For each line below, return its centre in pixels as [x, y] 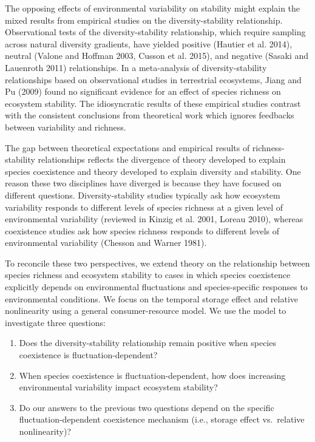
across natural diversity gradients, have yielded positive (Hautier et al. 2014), [149, 43]
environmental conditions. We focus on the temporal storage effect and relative [151, 298]
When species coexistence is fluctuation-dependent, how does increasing [152, 375]
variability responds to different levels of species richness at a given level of [144, 207]
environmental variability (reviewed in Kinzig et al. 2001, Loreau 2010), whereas [154, 219]
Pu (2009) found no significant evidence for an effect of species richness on [143, 91]
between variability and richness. [66, 127]
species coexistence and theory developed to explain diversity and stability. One [153, 171]
